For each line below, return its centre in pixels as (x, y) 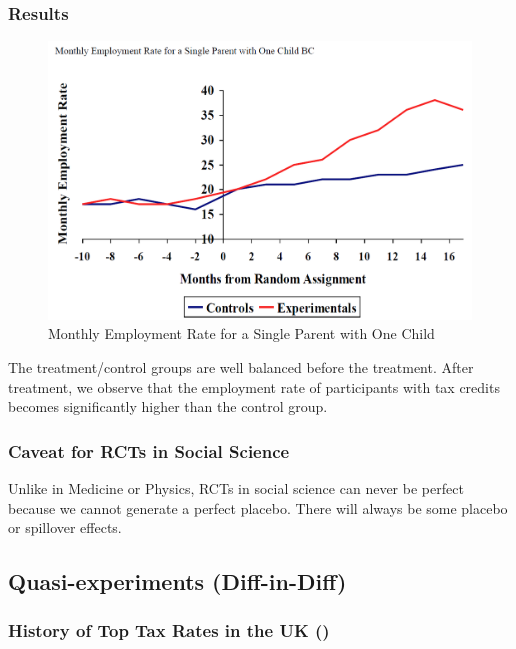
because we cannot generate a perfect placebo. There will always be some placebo (258, 507)
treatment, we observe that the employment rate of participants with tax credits (254, 386)
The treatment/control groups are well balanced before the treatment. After (241, 366)
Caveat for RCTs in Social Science (149, 450)
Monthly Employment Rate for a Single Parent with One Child (241, 333)
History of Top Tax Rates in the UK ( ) (169, 630)
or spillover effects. (65, 527)
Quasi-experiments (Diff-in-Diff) (177, 581)
